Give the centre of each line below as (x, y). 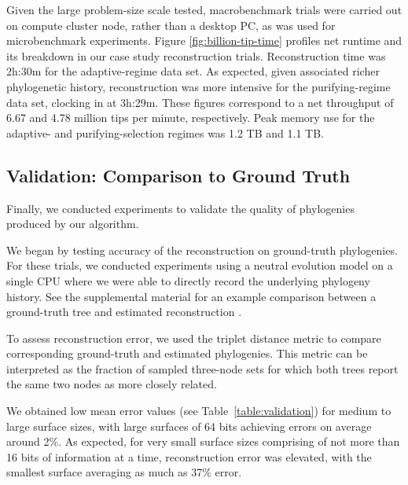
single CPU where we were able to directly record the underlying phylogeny (188, 280)
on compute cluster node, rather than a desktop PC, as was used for (171, 25)
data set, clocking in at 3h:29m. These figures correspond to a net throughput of (200, 102)
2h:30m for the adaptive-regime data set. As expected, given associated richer (193, 71)
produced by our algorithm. (73, 224)
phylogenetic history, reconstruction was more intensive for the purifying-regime (198, 86)
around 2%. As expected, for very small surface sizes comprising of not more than (203, 441)
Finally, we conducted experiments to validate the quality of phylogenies (180, 208)
